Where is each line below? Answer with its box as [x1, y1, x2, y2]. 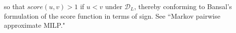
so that [4, 1, 25, 11]
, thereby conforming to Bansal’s [134, 1, 232, 11]
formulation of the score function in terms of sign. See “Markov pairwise [4, 11, 220, 21]
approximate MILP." [4, 20, 66, 30]
